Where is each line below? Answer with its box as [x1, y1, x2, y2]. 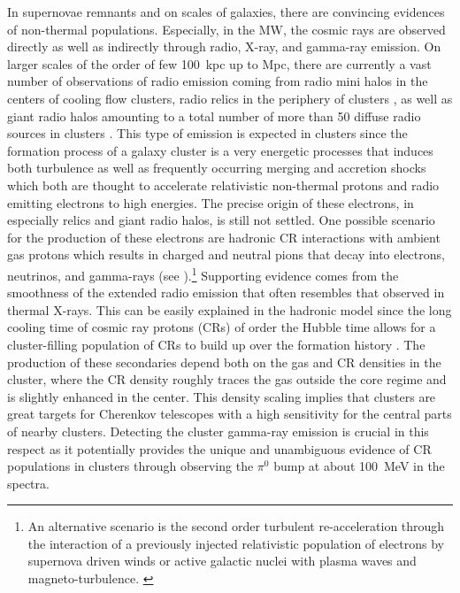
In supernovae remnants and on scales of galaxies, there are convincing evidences [7, 3, 445, 20]
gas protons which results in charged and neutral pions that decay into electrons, [7, 245, 445, 264]
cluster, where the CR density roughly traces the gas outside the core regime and [7, 370, 447, 389]
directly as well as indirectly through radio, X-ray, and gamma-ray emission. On [7, 37, 441, 56]
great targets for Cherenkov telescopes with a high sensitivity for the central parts [7, 404, 452, 423]
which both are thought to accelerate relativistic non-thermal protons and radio [7, 175, 440, 194]
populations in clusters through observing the [7, 457, 254, 475]
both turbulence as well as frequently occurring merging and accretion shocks [7, 158, 426, 177]
